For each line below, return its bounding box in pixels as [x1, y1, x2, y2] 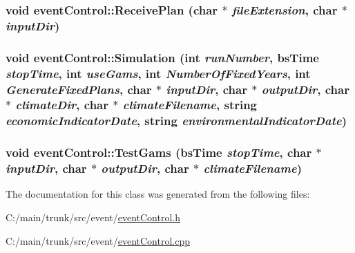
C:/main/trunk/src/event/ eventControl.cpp [6, 233, 191, 247]
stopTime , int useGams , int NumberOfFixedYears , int [6, 64, 311, 82]
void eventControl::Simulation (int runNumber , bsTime [6, 48, 319, 66]
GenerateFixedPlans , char [6, 80, 152, 97]
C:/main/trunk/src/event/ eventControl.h [6, 210, 181, 225]
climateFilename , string [122, 96, 258, 113]
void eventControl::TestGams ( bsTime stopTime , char [6, 144, 312, 161]
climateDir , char [15, 96, 109, 113]
